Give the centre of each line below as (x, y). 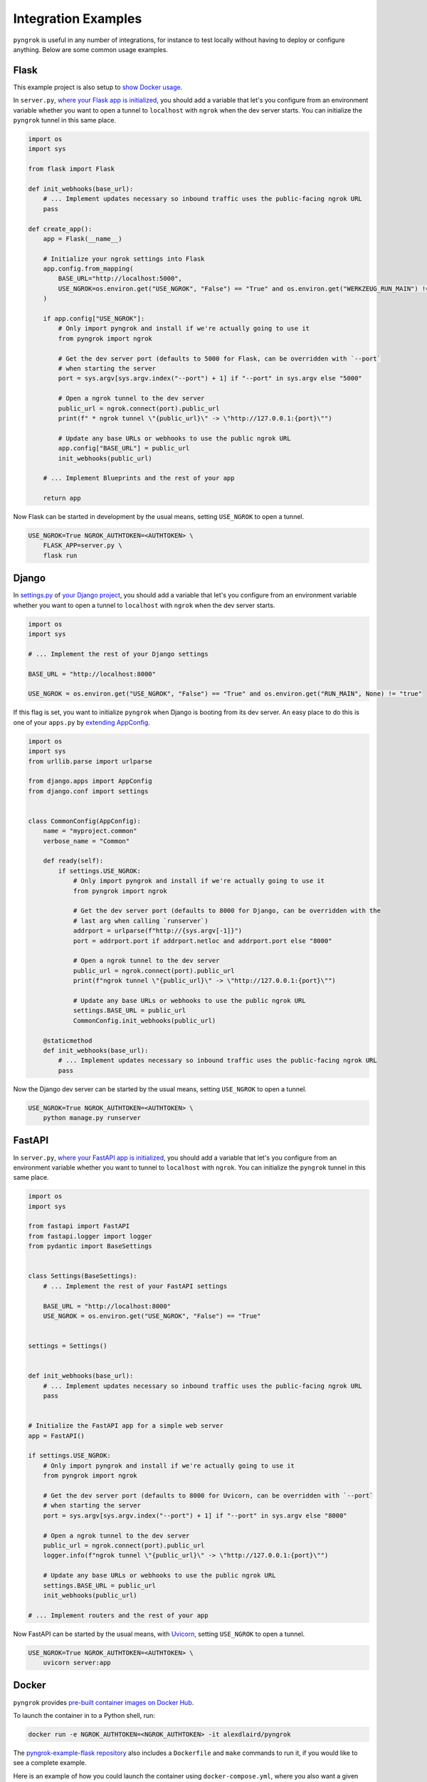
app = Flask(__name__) (83, 238)
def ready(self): (73, 861)
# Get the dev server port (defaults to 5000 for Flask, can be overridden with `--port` (219, 359)
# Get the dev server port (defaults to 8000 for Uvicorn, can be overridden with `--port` (208, 1496)
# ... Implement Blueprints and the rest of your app (139, 478)
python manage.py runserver (92, 1118)
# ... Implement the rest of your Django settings (118, 654)
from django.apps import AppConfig (90, 781)
